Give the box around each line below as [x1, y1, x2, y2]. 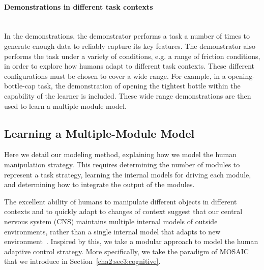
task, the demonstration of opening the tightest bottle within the [38, 80, 241, 91]
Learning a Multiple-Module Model [4, 125, 195, 141]
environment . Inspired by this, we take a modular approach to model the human [4, 236, 258, 247]
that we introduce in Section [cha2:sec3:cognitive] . [4, 256, 161, 266]
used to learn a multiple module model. [4, 100, 127, 111]
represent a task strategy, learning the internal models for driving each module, [4, 169, 251, 179]
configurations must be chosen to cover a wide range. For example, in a [4, 70, 226, 81]
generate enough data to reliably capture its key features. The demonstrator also [4, 40, 256, 51]
